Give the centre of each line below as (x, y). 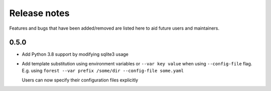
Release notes (39, 13)
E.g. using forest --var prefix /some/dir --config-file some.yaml (103, 71)
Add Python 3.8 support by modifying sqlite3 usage (75, 54)
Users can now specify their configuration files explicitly (80, 80)
